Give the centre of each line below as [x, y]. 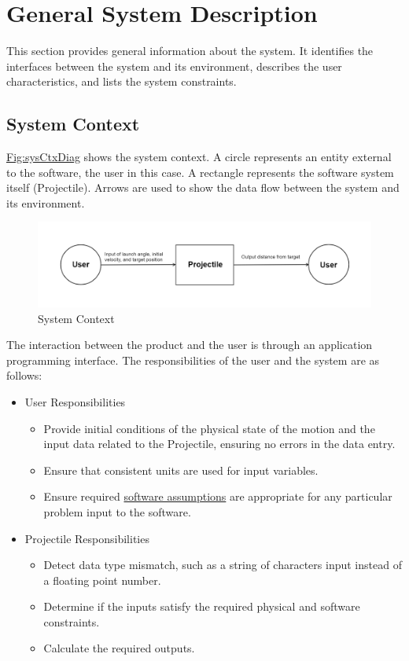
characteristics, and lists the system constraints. [122, 81]
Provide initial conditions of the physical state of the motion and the [209, 428]
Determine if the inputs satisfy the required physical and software [202, 606]
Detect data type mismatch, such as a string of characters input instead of [223, 565]
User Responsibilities [75, 401]
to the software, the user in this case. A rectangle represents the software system [200, 172]
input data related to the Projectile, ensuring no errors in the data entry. [219, 444]
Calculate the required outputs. [119, 648]
